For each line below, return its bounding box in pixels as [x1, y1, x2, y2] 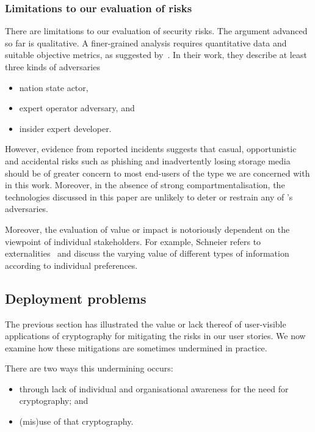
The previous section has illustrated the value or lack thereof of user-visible [5, 317, 286, 330]
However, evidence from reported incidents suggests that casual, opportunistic [5, 142, 297, 155]
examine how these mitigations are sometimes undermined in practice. [5, 341, 267, 354]
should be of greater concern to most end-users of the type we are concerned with [5, 166, 310, 179]
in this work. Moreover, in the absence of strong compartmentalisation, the [5, 178, 285, 191]
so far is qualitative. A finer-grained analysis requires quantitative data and [5, 36, 287, 49]
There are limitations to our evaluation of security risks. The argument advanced [5, 24, 308, 37]
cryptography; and [19, 394, 89, 407]
